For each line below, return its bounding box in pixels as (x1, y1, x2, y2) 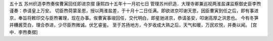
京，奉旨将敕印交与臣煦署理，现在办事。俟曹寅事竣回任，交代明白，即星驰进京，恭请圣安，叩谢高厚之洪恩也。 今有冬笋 (9, 15, 259, 21)
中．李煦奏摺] (9, 29, 38, 35)
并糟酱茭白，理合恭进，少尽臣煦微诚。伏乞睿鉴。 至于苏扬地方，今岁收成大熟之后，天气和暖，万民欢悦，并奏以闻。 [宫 (9, 22, 257, 28)
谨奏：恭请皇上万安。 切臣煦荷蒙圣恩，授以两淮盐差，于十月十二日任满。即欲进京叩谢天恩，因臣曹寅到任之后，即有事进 (9, 8, 259, 14)
